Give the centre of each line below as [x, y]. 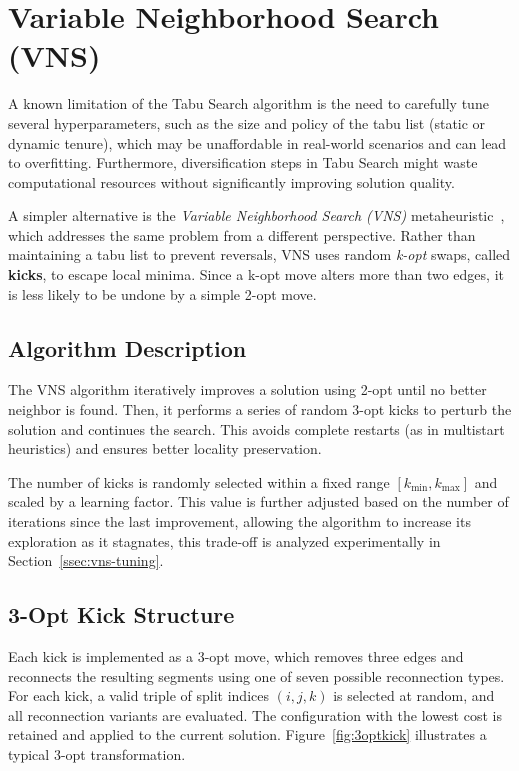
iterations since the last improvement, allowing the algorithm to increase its [239, 521]
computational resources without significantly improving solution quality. [231, 181]
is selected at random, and [414, 695]
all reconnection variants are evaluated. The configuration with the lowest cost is [255, 714]
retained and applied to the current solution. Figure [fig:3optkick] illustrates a [247, 734]
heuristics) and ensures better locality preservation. [165, 448]
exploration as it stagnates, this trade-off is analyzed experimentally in [224, 540]
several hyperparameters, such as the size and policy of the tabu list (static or [247, 122]
